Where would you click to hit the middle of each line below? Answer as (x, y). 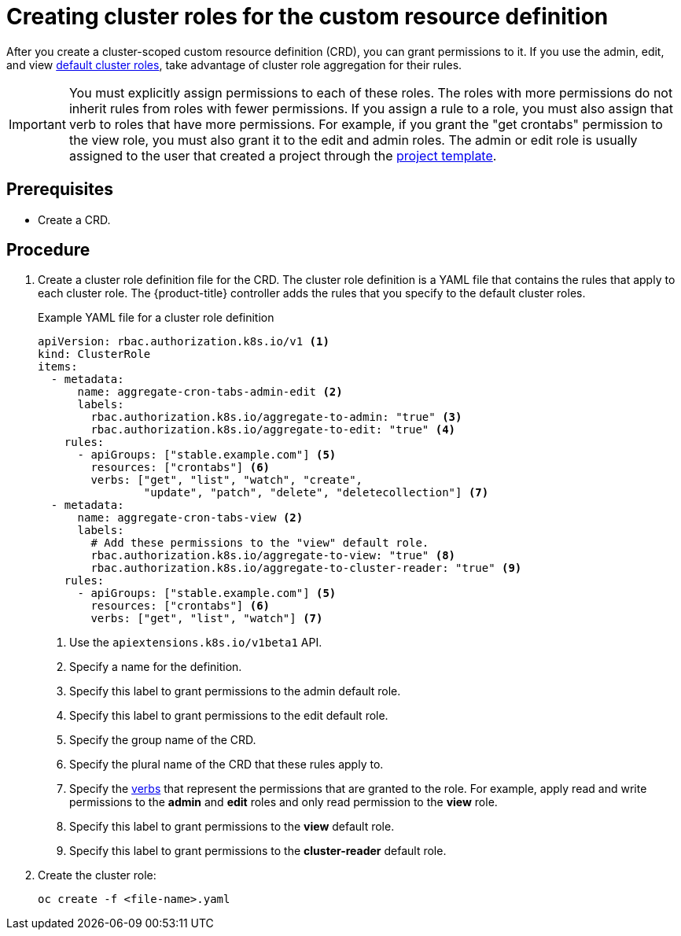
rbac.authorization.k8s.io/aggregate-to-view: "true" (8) (273, 556)
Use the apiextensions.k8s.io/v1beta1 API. (196, 643)
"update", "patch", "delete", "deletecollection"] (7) (316, 493)
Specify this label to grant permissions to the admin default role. (235, 691)
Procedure (48, 250)
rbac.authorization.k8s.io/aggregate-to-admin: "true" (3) (276, 417)
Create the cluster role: (97, 875)
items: (58, 367)
